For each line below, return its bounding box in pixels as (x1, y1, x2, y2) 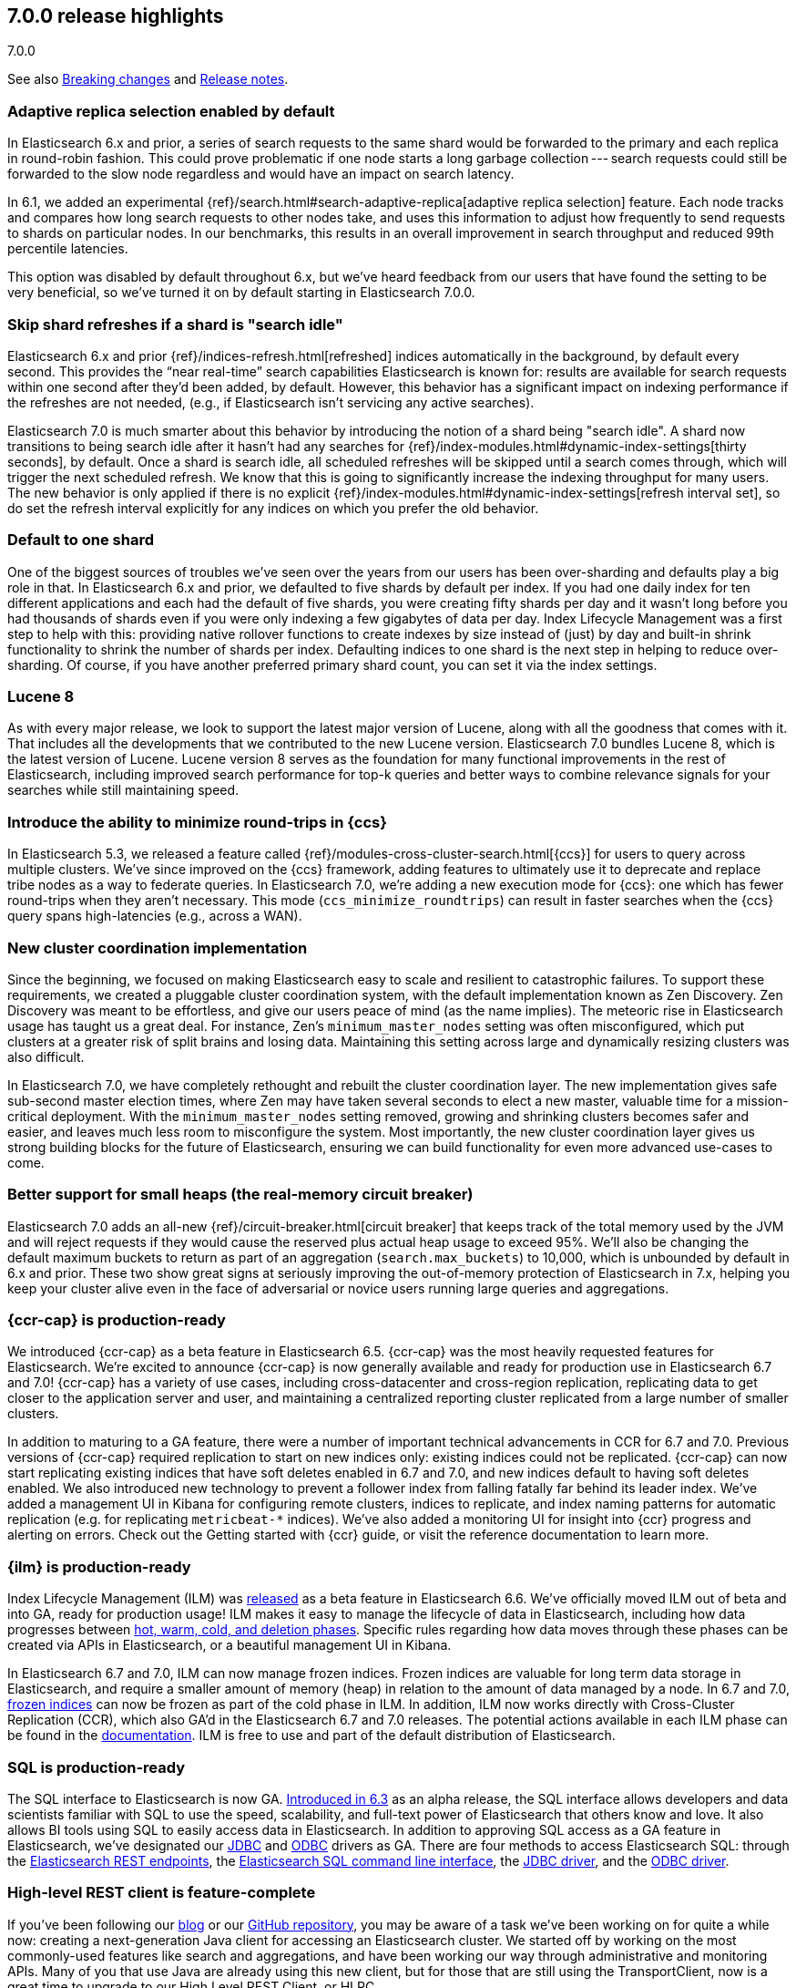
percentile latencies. (7, 241, 128, 257)
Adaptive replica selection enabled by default (7, 101, 335, 120)
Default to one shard (7, 530, 154, 550)
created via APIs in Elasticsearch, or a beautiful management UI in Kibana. (7, 1637, 452, 1653)
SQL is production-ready (7, 1757, 186, 1777)
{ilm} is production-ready (7, 1557, 191, 1576)
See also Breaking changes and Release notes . (7, 71, 289, 88)
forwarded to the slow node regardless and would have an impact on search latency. (7, 166, 515, 182)
